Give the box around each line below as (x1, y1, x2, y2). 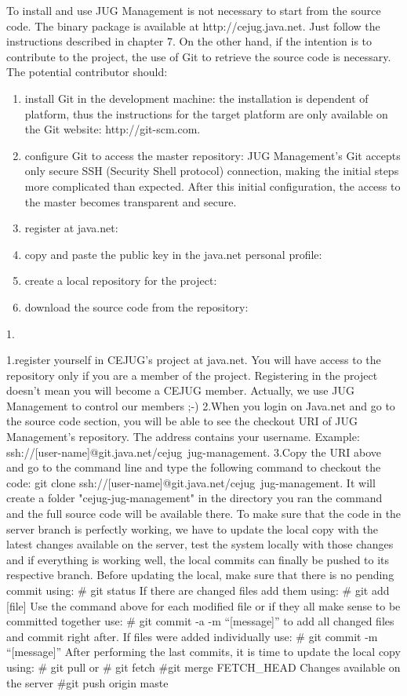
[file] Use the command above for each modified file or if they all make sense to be (6, 597, 401, 614)
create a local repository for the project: (24, 272, 217, 289)
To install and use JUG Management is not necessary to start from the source (6, 2, 381, 18)
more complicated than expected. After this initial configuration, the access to (24, 177, 401, 194)
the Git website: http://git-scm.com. (24, 121, 201, 137)
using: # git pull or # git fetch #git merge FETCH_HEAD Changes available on (6, 658, 401, 675)
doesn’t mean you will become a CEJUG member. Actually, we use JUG (6, 382, 354, 399)
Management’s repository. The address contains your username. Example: (6, 428, 360, 445)
